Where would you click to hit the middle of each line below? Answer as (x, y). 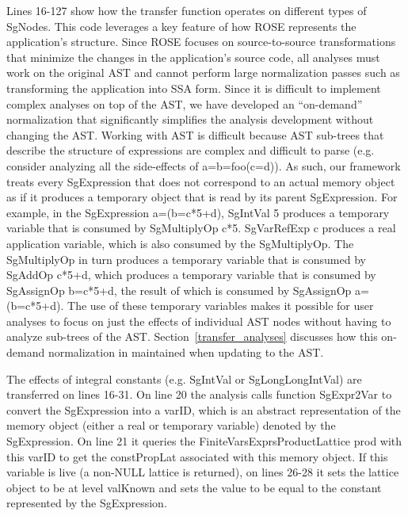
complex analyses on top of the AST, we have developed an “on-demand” (185, 103)
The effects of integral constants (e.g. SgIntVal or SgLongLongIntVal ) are (184, 378)
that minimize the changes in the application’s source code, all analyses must (193, 57)
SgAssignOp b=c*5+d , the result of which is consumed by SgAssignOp (179, 290)
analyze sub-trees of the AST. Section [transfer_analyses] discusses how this (192, 336)
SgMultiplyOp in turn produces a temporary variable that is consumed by (186, 259)
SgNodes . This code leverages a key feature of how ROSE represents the (181, 26)
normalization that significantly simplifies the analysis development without (190, 119)
